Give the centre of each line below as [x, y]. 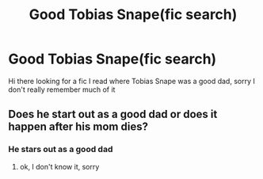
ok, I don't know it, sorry [59, 166]
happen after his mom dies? [78, 127]
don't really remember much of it [62, 89]
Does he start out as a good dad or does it [113, 114]
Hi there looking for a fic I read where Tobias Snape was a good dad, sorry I [131, 81]
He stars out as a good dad [61, 150]
